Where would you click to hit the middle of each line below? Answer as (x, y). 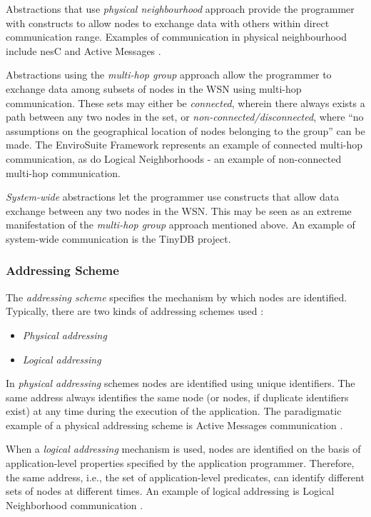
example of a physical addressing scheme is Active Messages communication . (174, 425)
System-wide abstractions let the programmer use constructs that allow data (173, 197)
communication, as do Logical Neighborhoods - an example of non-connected (174, 158)
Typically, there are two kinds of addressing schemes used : (135, 311)
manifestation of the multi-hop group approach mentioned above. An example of (181, 225)
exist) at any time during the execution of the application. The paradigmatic (174, 411)
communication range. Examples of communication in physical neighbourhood (177, 37)
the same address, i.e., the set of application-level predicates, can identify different (185, 477)
